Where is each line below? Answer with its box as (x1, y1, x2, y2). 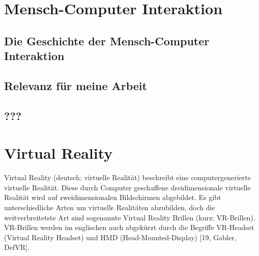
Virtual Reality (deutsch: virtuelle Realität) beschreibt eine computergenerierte (4, 172, 251, 183)
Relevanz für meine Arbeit (4, 77, 147, 93)
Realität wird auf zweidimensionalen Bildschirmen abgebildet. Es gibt (4, 192, 221, 203)
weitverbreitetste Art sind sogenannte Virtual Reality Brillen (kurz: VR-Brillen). (4, 212, 255, 222)
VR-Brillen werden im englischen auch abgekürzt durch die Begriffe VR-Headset (4, 222, 254, 233)
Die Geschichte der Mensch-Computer (4, 33, 210, 48)
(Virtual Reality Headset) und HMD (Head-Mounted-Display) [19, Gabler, (4, 232, 237, 242)
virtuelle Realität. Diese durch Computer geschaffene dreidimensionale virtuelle (4, 182, 251, 192)
